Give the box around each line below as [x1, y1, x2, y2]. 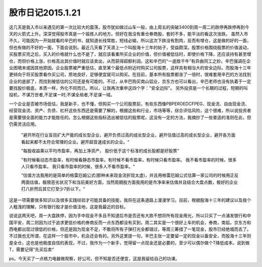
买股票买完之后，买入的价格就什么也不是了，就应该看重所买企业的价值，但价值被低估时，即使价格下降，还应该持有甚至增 [9, 51, 251, 57]
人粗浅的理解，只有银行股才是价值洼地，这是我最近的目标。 [9, 204, 128, 209]
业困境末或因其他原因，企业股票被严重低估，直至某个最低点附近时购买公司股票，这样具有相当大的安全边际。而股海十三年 [9, 64, 251, 70]
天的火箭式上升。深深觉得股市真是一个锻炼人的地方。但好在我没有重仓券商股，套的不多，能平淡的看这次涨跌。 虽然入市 [9, 31, 248, 36]
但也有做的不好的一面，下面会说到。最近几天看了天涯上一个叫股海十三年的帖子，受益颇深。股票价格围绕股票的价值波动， [9, 44, 251, 50]
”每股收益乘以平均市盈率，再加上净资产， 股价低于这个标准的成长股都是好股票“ [21, 148, 180, 154]
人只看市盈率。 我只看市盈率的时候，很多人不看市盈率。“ [21, 163, 135, 169]
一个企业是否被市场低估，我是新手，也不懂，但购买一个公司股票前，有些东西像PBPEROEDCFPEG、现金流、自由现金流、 [9, 101, 249, 107]
